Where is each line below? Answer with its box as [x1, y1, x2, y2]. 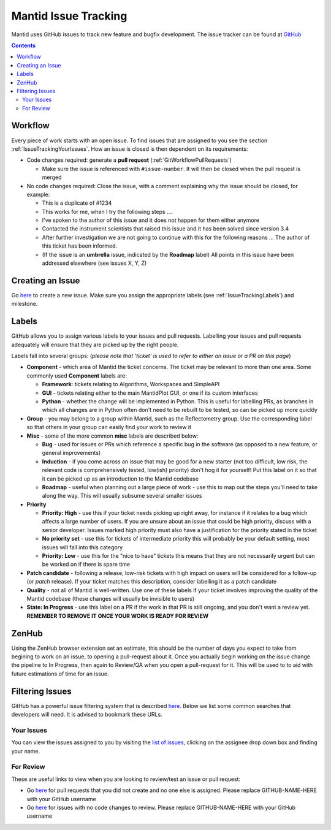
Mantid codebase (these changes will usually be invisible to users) [26, 595, 195, 602]
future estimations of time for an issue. [11, 670, 110, 677]
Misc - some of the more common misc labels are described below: [26, 432, 199, 440]
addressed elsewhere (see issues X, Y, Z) [42, 259, 147, 267]
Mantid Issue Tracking [11, 9, 127, 23]
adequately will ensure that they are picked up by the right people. [11, 341, 179, 348]
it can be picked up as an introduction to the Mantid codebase [42, 475, 199, 482]
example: [26, 191, 50, 198]
